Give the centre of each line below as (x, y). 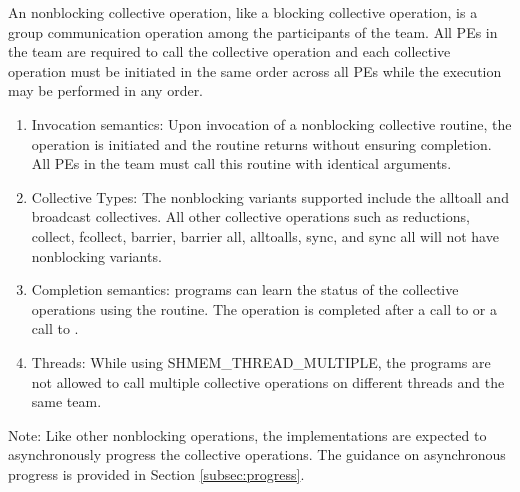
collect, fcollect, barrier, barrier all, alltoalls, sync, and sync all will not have (265, 235)
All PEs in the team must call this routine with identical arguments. (241, 163)
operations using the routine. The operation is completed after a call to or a (264, 308)
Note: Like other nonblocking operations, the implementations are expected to (247, 434)
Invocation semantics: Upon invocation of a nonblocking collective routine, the (271, 123)
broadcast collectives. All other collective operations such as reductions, (250, 216)
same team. (66, 401)
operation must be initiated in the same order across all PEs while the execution (255, 70)
